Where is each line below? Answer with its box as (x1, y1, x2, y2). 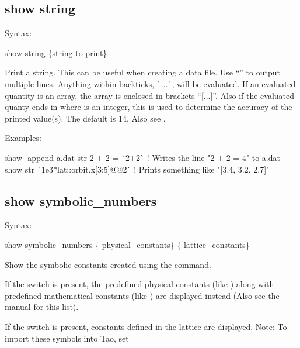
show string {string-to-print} (5, 46, 107, 58)
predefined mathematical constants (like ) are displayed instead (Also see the (5, 289, 280, 301)
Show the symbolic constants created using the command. (5, 258, 211, 270)
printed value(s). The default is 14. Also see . (5, 112, 166, 124)
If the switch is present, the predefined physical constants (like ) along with (5, 278, 274, 290)
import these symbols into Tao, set (5, 332, 129, 344)
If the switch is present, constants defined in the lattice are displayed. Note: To (5, 320, 287, 332)
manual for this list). (5, 301, 79, 313)
